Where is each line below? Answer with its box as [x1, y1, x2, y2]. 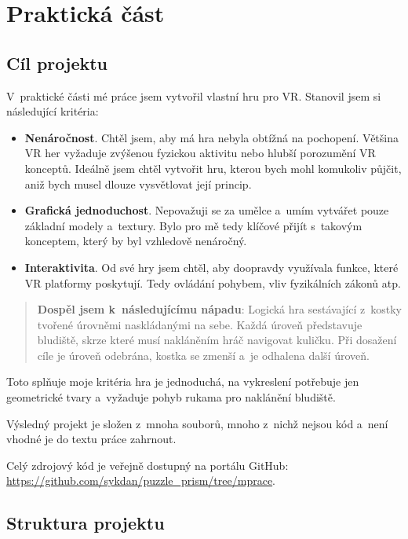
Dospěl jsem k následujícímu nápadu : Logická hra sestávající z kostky [37, 301, 402, 317]
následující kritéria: [6, 103, 99, 119]
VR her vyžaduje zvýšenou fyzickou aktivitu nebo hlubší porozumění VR [24, 145, 376, 161]
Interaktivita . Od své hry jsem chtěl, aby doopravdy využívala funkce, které [24, 258, 399, 275]
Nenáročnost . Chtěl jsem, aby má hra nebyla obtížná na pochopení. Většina [24, 129, 399, 145]
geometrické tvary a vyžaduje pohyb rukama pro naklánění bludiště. [6, 389, 336, 405]
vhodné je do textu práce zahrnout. [6, 431, 177, 447]
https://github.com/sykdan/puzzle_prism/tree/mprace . [6, 472, 275, 489]
